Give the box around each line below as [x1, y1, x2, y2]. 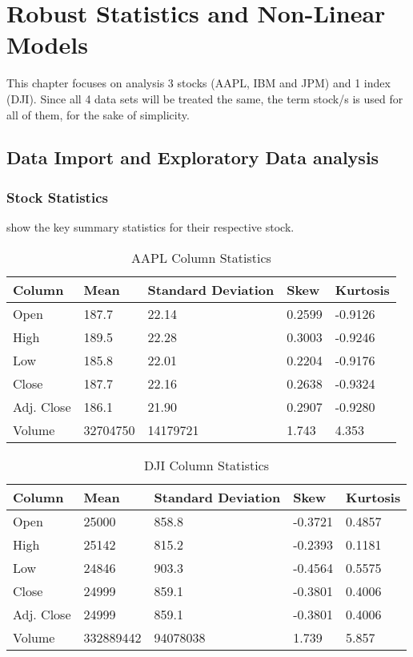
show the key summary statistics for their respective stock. [6, 219, 295, 236]
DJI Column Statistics [144, 455, 270, 474]
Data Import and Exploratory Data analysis [6, 145, 379, 170]
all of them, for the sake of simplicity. [6, 106, 190, 123]
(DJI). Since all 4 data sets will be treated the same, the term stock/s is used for [6, 90, 403, 107]
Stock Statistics [6, 187, 108, 207]
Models [6, 28, 88, 61]
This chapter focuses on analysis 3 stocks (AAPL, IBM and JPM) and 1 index [6, 75, 391, 91]
